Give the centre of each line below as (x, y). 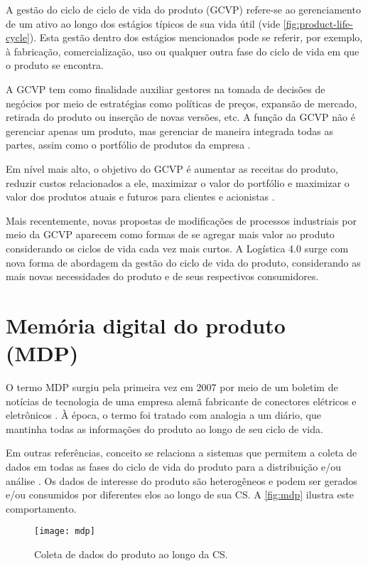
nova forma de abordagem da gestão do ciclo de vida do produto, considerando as (183, 262)
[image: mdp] (65, 532)
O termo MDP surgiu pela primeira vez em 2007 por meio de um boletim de (172, 387)
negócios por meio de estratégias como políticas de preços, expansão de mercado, (182, 103)
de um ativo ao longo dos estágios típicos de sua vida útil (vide (143, 23)
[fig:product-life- (318, 23)
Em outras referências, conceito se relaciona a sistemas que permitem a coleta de (182, 453)
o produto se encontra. (55, 65)
